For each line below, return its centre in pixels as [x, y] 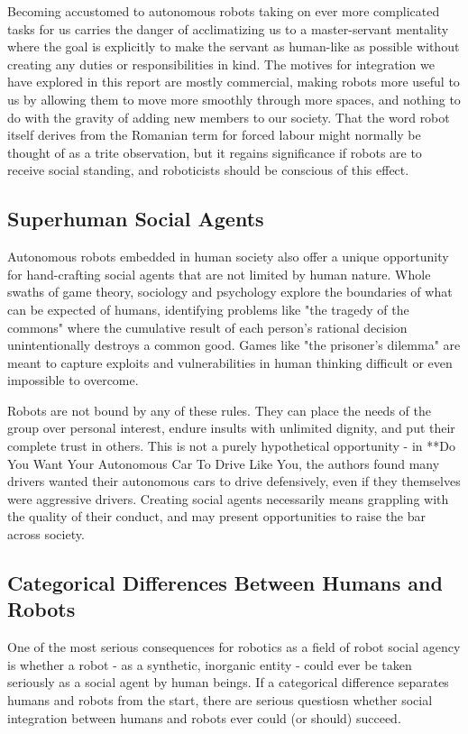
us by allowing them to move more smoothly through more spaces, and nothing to [234, 99]
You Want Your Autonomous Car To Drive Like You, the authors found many [224, 463]
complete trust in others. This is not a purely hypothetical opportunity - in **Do [231, 446]
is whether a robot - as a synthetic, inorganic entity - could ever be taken [210, 664]
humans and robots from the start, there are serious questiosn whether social [220, 700]
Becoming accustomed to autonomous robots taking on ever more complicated [224, 11]
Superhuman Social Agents [136, 219]
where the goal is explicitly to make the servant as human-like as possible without [234, 46]
